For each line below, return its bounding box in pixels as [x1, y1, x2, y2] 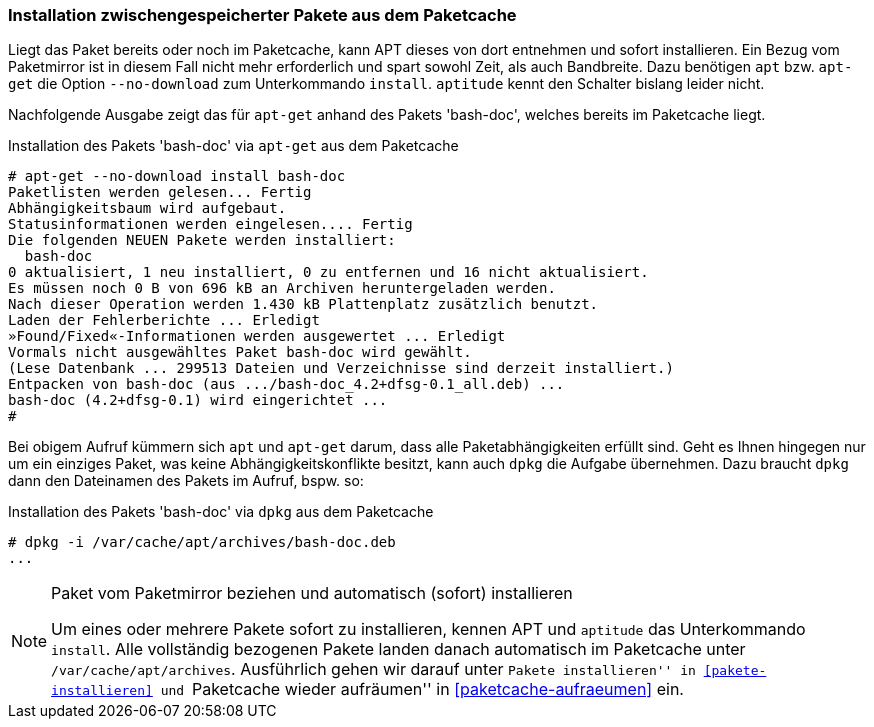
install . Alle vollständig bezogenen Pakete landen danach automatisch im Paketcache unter [51, 639, 746, 660]
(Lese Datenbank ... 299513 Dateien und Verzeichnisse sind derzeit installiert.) [8, 360, 674, 377]
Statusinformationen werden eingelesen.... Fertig [8, 216, 413, 233]
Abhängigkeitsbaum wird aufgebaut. [8, 200, 287, 217]
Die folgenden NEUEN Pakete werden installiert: [8, 232, 396, 249]
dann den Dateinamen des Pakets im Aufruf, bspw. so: [8, 472, 364, 490]
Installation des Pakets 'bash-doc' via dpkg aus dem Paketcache [8, 503, 434, 521]
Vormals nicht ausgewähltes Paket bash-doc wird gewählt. [8, 344, 472, 361]
